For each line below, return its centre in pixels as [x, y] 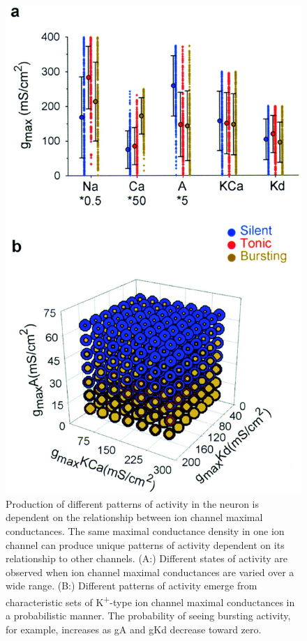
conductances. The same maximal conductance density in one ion [145, 531]
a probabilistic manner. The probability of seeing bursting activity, [148, 616]
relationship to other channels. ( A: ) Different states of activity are [147, 558]
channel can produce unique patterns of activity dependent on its [145, 544]
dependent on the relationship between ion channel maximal [134, 517]
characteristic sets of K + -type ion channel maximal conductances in [150, 601]
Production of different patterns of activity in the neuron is [132, 503]
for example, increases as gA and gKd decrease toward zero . [134, 629]
